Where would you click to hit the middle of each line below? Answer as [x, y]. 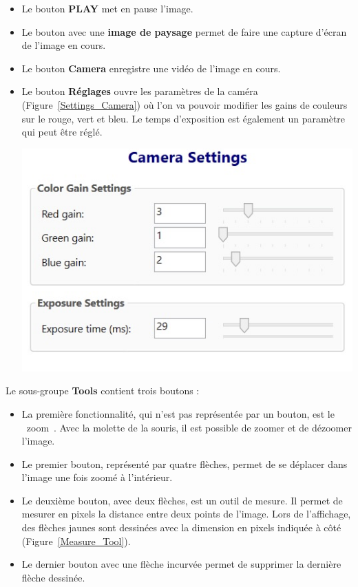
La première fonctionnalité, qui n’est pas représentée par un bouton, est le [178, 413]
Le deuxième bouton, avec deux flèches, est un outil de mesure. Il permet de [182, 500]
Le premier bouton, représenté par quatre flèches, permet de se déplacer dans [185, 463]
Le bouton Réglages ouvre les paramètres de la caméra [140, 91]
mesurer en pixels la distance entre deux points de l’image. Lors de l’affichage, [186, 514]
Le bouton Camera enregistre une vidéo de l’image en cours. [151, 68]
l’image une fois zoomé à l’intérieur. [97, 477]
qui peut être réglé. [62, 132]
